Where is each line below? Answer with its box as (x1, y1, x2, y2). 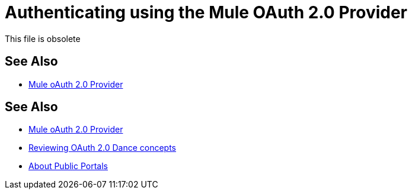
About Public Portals (28, 161, 108, 172)
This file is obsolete (5, 33, 81, 44)
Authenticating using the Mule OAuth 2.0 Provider (5, 2, 408, 22)
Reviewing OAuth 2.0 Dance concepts (28, 143, 177, 153)
